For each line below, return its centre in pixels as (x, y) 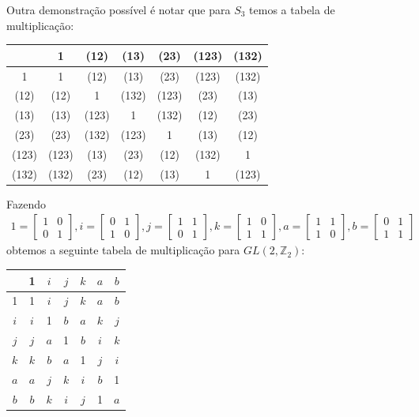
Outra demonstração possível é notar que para (119, 9)
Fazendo (26, 203)
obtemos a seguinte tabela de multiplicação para (123, 250)
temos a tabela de (292, 9)
